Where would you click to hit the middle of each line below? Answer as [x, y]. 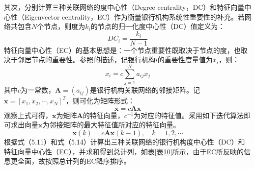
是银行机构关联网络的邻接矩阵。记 [145, 90]
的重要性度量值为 [185, 60]
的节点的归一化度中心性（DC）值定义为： [158, 26]
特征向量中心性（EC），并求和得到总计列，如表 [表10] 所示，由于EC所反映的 [124, 151]
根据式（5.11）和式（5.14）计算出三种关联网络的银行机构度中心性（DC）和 [125, 141]
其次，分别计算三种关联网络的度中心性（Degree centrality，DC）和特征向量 [124, 7]
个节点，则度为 [61, 26]
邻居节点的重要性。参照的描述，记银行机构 [86, 60]
